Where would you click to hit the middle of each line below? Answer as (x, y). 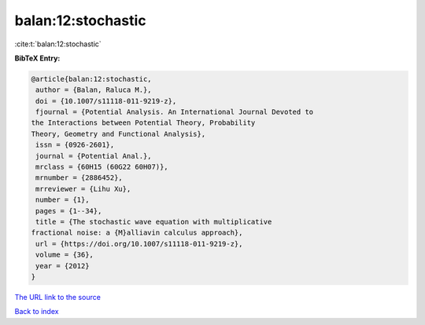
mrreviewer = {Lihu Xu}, (83, 189)
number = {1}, (63, 200)
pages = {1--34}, (69, 211)
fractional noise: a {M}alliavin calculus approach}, (137, 233)
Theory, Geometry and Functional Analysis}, (118, 134)
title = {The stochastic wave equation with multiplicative (154, 222)
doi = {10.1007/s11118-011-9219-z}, (106, 101)
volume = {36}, (65, 255)
